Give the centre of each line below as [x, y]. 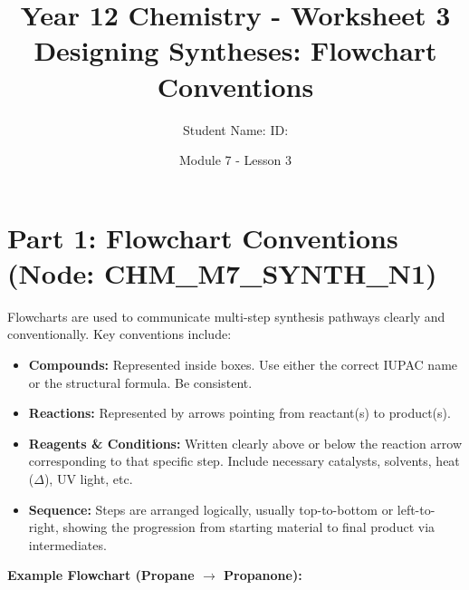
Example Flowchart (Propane [101, 575]
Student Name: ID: [235, 129]
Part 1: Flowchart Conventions [203, 237]
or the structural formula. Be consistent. [140, 382]
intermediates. [67, 544]
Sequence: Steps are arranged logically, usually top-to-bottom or [211, 509]
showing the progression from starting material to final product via [249, 527]
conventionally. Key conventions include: [120, 334]
